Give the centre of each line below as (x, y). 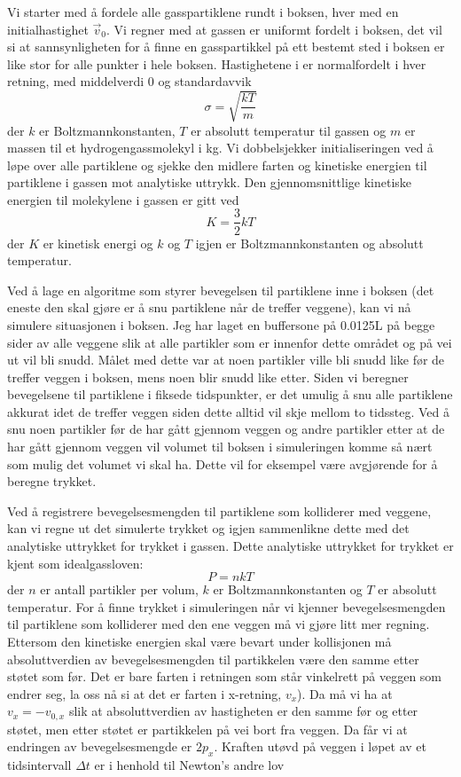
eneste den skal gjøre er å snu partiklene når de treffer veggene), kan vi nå (209, 307)
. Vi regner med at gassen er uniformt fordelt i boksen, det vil (274, 29)
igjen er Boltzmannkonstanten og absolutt (309, 243)
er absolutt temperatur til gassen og (289, 130)
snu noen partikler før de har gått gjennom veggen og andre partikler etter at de (226, 429)
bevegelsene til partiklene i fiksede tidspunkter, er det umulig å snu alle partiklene (230, 394)
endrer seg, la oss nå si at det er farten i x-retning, (145, 693)
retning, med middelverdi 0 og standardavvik (129, 81)
